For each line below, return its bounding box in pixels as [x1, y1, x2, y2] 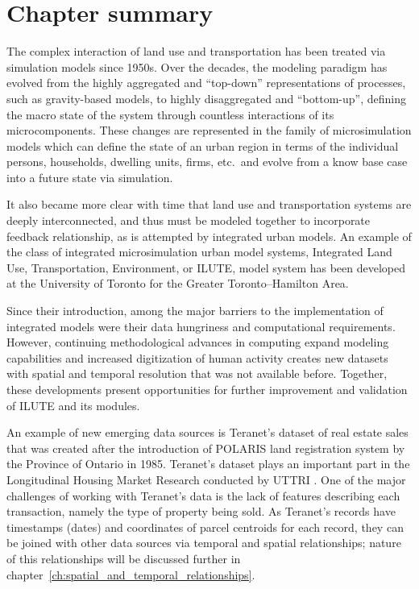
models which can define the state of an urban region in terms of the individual [6, 137, 399, 154]
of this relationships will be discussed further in [6, 550, 241, 566]
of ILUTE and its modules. [6, 396, 140, 413]
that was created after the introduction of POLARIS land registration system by [6, 439, 405, 456]
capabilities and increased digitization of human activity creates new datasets [6, 349, 388, 366]
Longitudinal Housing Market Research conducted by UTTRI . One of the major [6, 471, 406, 487]
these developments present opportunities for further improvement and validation [6, 381, 408, 397]
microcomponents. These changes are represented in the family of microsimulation [6, 122, 412, 139]
